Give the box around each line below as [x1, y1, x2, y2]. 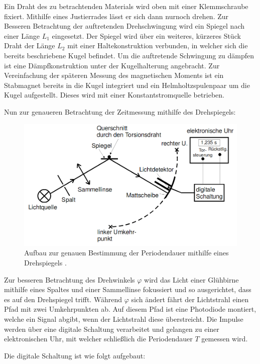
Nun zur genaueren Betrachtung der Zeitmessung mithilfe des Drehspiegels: [4, 106, 236, 117]
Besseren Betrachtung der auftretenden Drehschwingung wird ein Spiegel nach [4, 21, 244, 31]
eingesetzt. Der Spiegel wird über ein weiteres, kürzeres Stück [52, 30, 241, 41]
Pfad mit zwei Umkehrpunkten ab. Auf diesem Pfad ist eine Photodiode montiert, [4, 304, 256, 314]
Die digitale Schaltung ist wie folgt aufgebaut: [4, 350, 146, 360]
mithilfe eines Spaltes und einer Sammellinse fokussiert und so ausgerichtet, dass [4, 284, 251, 295]
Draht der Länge [4, 40, 55, 51]
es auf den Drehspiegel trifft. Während [4, 294, 122, 304]
